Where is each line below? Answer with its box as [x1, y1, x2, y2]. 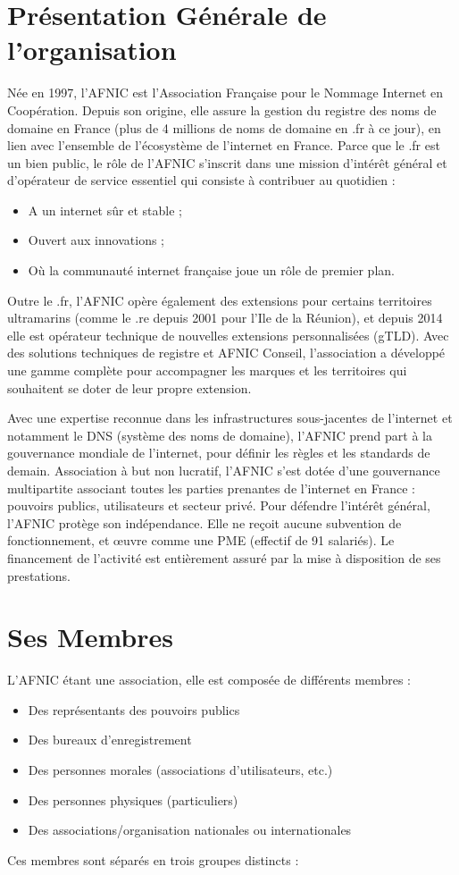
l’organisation [7, 31, 177, 68]
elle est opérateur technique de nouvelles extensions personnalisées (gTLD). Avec [7, 325, 449, 344]
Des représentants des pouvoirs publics [28, 700, 240, 719]
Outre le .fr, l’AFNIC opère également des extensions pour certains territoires [7, 290, 432, 309]
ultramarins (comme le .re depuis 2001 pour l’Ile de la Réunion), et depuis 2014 [7, 308, 443, 327]
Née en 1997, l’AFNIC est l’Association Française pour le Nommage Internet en [7, 83, 444, 102]
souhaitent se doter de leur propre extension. [7, 378, 252, 397]
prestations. [7, 566, 71, 585]
